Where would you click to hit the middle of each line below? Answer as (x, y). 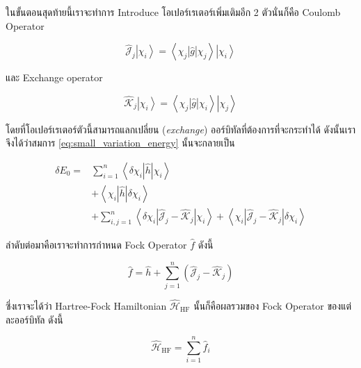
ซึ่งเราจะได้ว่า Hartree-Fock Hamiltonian (86, 306)
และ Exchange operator (54, 77)
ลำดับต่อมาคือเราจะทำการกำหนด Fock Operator (96, 245)
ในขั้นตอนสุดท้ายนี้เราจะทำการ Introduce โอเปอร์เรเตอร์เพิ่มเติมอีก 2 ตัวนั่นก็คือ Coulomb (173, 12)
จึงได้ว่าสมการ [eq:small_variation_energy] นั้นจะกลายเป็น (120, 143)
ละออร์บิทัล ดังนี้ (34, 319)
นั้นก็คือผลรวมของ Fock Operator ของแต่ (273, 306)
